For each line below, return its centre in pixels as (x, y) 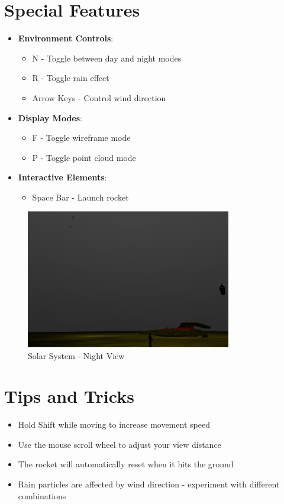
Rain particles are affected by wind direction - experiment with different (149, 484)
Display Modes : (50, 117)
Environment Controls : (66, 38)
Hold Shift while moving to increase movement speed (114, 424)
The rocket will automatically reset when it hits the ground (126, 464)
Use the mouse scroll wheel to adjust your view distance (120, 444)
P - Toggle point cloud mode (84, 157)
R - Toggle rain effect (71, 78)
